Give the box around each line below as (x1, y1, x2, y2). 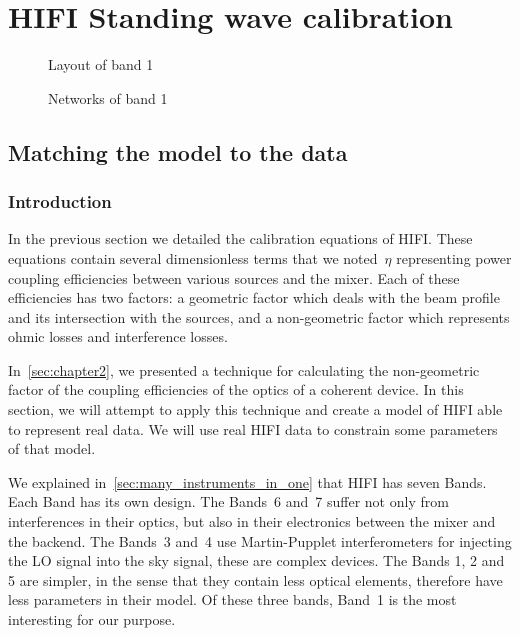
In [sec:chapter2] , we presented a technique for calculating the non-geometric (8, 359, 480, 380)
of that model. (8, 438, 96, 459)
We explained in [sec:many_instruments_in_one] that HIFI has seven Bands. (8, 471, 487, 492)
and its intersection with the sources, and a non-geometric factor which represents (8, 306, 510, 327)
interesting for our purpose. (8, 609, 176, 629)
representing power (396, 247, 512, 268)
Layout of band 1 (48, 54, 154, 75)
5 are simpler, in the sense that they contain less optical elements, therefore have (8, 569, 503, 590)
